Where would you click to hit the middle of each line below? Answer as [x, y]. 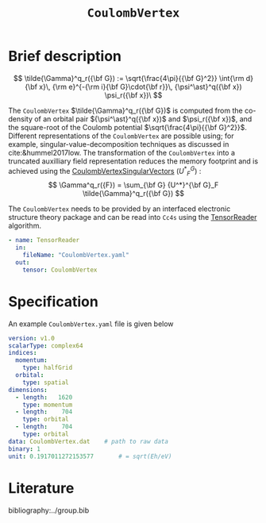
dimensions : [28, 390]
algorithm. [25, 226]
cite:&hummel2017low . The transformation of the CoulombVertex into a [122, 152]
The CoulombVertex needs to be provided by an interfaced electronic [120, 209]
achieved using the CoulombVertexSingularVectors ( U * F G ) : [105, 171]
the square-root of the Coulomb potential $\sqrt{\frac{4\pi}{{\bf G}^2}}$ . [128, 127]
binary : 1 [25, 449]
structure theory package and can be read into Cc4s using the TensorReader [133, 217]
